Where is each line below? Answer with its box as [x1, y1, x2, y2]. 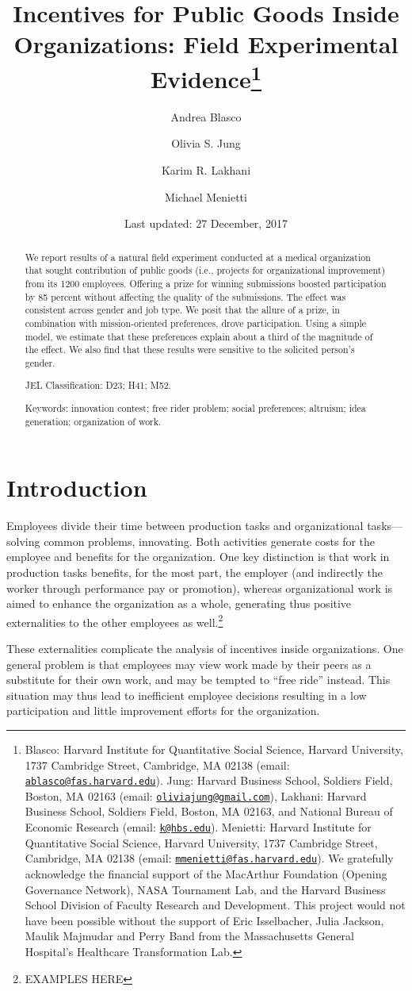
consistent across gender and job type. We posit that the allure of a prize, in [25, 303, 340, 317]
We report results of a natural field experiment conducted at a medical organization [25, 250, 371, 263]
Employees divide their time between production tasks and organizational [6, 517, 364, 534]
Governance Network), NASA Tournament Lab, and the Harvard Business [25, 881, 386, 897]
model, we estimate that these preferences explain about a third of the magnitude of [25, 329, 373, 343]
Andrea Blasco [170, 108, 242, 125]
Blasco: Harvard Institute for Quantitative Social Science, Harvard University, [25, 740, 403, 757]
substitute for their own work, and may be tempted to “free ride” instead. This [6, 671, 391, 688]
